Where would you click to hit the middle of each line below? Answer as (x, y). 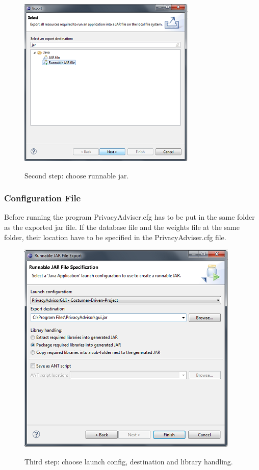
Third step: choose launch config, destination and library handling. (129, 461)
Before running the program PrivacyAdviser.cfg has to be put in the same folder (129, 217)
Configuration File (43, 198)
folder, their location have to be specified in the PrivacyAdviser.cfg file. (115, 237)
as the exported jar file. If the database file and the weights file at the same (122, 227)
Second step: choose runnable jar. (77, 175)
